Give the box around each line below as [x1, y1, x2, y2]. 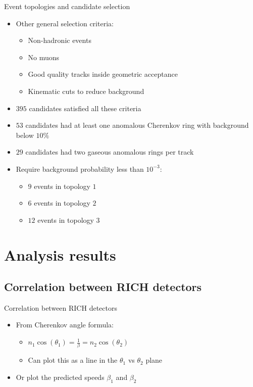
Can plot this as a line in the [28, 355, 118, 365]
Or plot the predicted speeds [16, 371, 105, 382]
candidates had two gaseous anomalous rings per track [25, 147, 194, 157]
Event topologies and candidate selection [4, 1, 130, 11]
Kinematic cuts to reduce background [28, 85, 144, 96]
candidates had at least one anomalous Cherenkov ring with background [25, 120, 249, 130]
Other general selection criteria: [16, 18, 114, 28]
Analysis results [4, 244, 116, 265]
